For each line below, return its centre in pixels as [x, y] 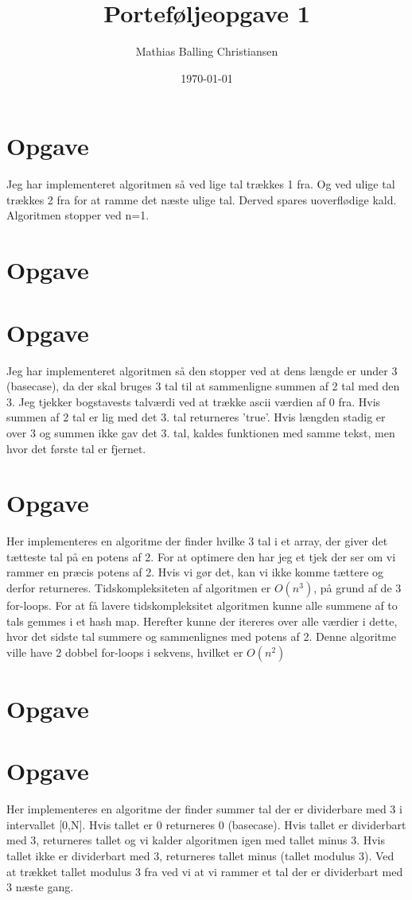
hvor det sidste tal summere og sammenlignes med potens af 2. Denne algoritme [201, 636]
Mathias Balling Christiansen [207, 51]
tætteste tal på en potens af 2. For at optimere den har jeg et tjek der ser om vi [201, 556]
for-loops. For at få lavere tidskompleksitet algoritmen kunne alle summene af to [202, 605]
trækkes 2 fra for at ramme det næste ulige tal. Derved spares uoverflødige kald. [202, 199]
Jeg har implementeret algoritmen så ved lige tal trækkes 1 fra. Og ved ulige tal [201, 184]
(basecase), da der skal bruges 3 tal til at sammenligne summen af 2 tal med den [203, 386]
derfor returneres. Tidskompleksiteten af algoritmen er [139, 588]
